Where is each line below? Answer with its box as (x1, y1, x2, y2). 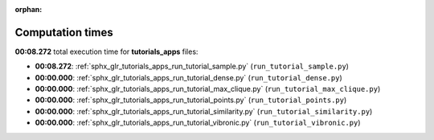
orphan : (14, 5, 43, 14)
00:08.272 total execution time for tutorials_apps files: (14, 47, 199, 56)
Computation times (14, 25, 113, 39)
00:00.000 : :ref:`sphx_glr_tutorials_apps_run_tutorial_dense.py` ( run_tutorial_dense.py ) (35, 72, 343, 82)
